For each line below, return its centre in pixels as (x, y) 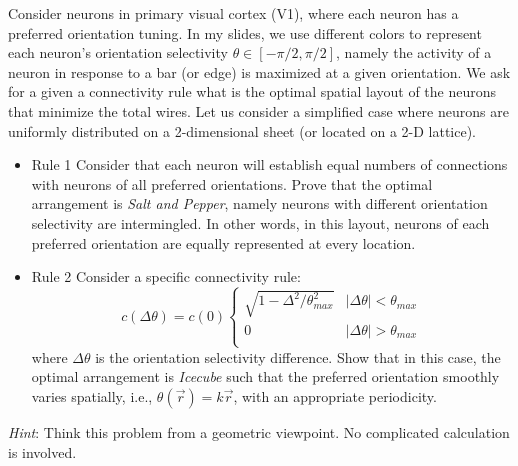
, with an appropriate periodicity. (335, 396)
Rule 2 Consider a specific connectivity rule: (166, 276)
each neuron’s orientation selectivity (118, 52)
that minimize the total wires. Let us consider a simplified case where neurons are (258, 110)
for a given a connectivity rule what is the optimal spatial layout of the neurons (252, 91)
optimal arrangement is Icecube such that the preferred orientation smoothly (265, 376)
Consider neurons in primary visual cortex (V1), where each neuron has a (233, 13)
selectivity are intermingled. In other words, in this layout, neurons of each (260, 222)
